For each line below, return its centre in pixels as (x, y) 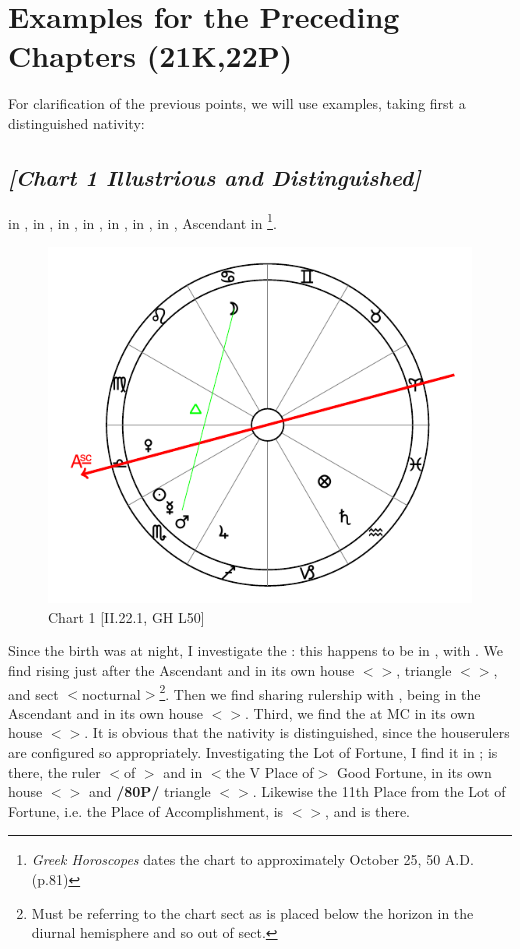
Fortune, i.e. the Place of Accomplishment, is (146, 810)
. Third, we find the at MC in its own (360, 712)
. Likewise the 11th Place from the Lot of (379, 791)
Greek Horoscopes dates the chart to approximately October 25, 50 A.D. (252, 859)
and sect (33, 693)
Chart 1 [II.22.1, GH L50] (126, 616)
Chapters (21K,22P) (150, 55)
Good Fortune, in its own (414, 771)
